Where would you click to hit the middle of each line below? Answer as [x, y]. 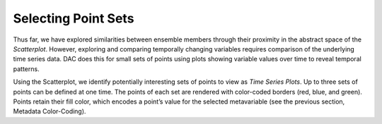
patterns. [26, 69]
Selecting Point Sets [74, 18]
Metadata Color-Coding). [50, 111]
